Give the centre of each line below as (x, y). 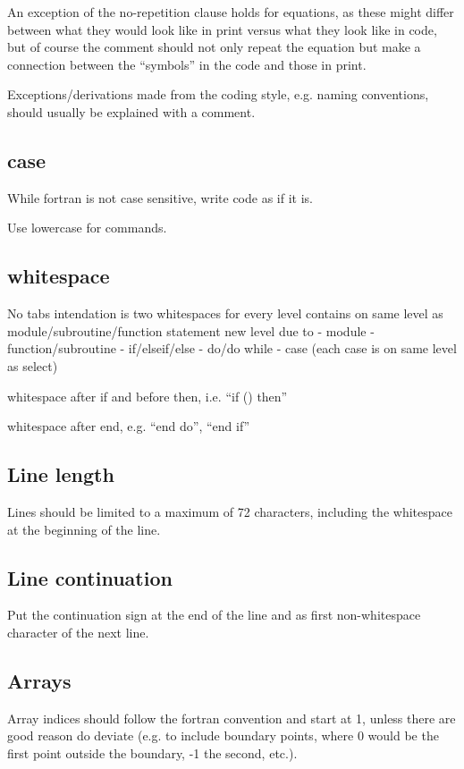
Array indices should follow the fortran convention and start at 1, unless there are (232, 718)
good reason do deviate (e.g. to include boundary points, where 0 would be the (223, 735)
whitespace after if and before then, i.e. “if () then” (148, 396)
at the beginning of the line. (84, 529)
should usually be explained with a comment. (131, 111)
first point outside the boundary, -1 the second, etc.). (152, 752)
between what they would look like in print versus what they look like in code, (222, 29)
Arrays (39, 680)
